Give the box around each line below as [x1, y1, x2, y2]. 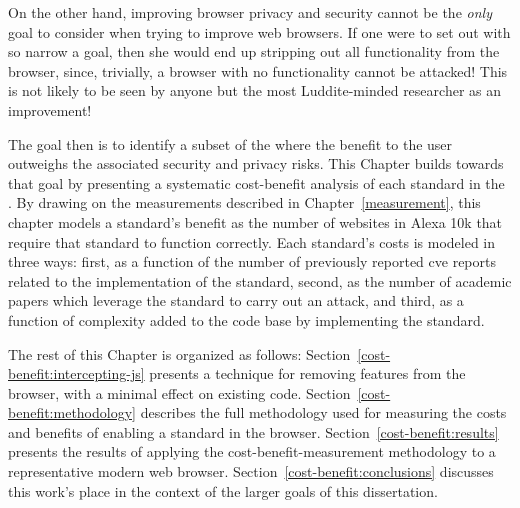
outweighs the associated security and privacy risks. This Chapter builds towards [8, 153, 504, 174]
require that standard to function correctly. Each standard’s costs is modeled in [8, 231, 496, 252]
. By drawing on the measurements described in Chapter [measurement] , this [8, 192, 481, 213]
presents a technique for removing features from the [149, 363, 466, 384]
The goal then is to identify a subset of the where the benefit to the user [8, 133, 453, 154]
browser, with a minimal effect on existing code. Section [8, 382, 351, 403]
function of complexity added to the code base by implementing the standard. [8, 309, 485, 330]
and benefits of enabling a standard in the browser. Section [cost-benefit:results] [8, 421, 499, 442]
